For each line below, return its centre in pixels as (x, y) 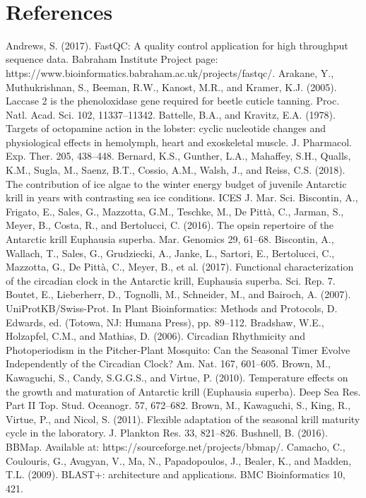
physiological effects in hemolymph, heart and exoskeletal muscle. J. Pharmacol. (179, 142)
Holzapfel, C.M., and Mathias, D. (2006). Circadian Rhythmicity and (156, 336)
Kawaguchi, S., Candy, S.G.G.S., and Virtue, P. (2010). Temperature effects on (177, 377)
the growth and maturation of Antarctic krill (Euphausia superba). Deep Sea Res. (183, 391)
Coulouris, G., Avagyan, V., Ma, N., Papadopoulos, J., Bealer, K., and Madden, (179, 460)
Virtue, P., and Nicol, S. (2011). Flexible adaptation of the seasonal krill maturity (183, 419)
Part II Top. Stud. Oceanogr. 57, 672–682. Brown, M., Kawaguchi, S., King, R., (178, 405)
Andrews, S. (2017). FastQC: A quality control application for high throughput (177, 45)
